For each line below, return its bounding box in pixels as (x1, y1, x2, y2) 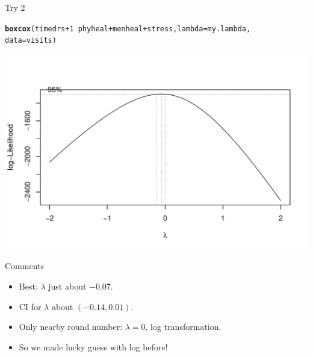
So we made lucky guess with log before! (19, 340, 168, 353)
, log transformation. (145, 320, 222, 333)
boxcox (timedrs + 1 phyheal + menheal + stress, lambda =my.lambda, (5, 24, 251, 33)
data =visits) (5, 36, 57, 45)
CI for (19, 300, 42, 312)
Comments (5, 259, 45, 272)
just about (48, 279, 87, 292)
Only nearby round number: (19, 320, 123, 333)
